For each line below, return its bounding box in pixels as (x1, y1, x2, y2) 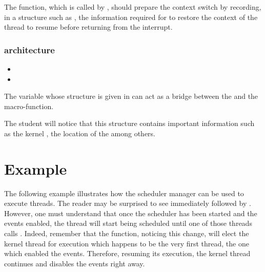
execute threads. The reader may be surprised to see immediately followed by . (4, 198, 251, 208)
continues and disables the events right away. (4, 258, 145, 268)
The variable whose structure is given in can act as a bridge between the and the (4, 91, 258, 101)
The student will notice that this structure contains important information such (4, 118, 255, 129)
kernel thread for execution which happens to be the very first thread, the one (4, 238, 249, 248)
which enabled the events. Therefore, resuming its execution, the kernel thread (4, 248, 251, 259)
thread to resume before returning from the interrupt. (4, 22, 173, 32)
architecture (4, 43, 55, 56)
